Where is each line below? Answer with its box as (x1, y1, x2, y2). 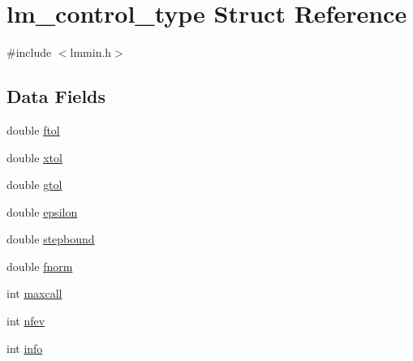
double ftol (6, 121, 60, 138)
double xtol (6, 148, 62, 165)
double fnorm (6, 257, 73, 274)
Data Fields (6, 84, 106, 109)
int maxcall (6, 285, 62, 302)
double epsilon (6, 203, 78, 220)
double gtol (6, 176, 62, 193)
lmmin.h (70, 44, 112, 61)
